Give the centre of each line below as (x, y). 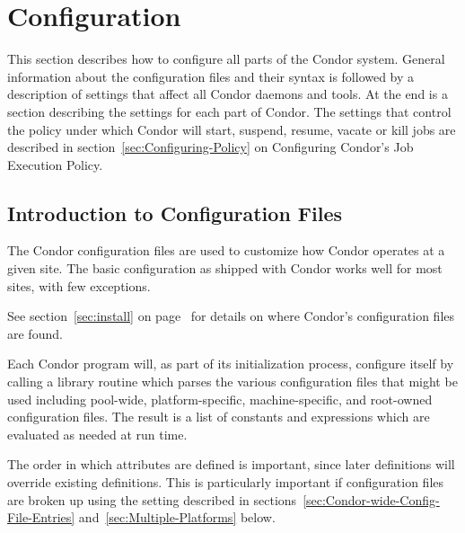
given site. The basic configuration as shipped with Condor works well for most (225, 268)
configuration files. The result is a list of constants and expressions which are (219, 417)
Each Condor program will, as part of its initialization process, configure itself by (231, 364)
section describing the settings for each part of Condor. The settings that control (229, 111)
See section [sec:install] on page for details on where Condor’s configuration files (231, 316)
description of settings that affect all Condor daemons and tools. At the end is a (228, 94)
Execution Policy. (55, 164)
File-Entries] (41, 517)
